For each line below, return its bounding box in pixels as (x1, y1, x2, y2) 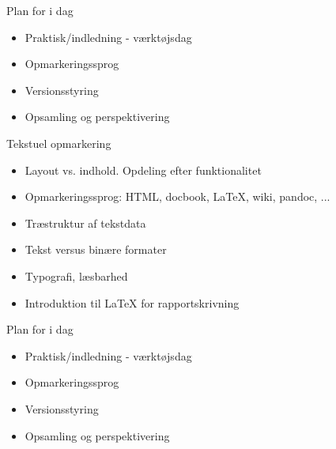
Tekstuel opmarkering (6, 134, 111, 151)
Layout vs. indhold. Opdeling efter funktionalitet (25, 161, 262, 178)
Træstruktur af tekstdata (25, 214, 146, 231)
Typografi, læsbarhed (25, 267, 128, 284)
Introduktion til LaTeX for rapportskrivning (25, 294, 240, 311)
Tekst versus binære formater (25, 241, 167, 258)
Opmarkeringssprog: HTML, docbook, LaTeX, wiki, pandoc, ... (25, 188, 330, 205)
